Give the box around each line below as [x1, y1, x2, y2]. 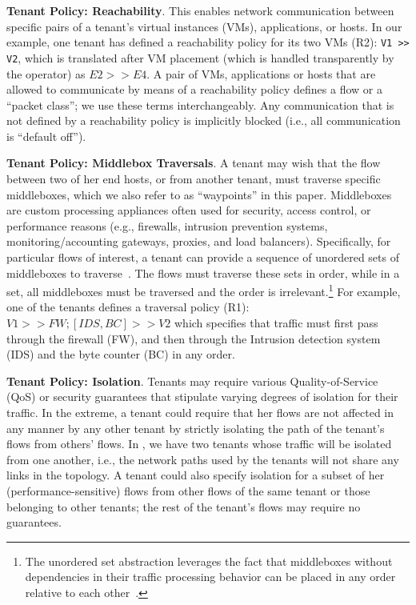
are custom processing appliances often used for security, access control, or [6, 202, 371, 218]
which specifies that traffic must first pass [174, 315, 378, 331]
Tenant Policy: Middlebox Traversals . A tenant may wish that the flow [6, 154, 381, 171]
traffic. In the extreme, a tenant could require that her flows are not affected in [6, 404, 394, 421]
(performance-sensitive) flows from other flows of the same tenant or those [6, 483, 370, 499]
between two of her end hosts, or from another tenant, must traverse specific [6, 170, 381, 187]
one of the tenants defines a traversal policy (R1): [6, 298, 250, 315]
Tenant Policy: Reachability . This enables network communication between [6, 2, 394, 18]
